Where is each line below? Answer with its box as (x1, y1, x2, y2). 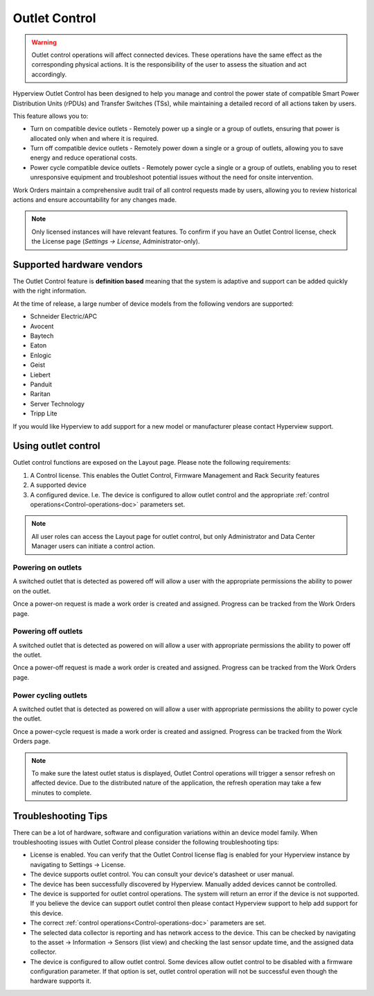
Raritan (30, 390, 51, 398)
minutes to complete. (31, 788, 92, 797)
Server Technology (30, 400, 84, 408)
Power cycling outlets (12, 690, 88, 700)
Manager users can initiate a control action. (31, 542, 155, 551)
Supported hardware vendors (12, 259, 143, 271)
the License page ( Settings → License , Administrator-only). (31, 237, 200, 246)
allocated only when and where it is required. (30, 134, 159, 142)
